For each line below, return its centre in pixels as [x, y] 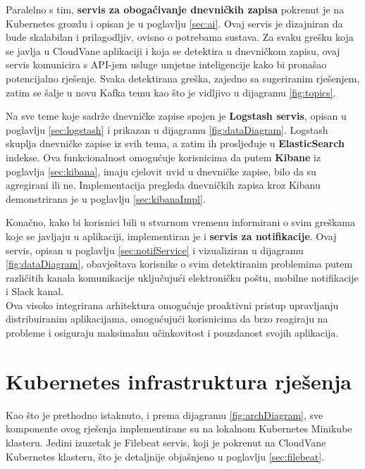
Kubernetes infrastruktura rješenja [179, 381]
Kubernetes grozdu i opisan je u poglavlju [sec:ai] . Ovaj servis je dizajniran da [174, 23]
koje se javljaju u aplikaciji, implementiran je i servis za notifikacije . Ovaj [171, 236]
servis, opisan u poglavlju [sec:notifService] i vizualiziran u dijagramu [155, 250]
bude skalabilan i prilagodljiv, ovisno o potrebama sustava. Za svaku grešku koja [180, 37]
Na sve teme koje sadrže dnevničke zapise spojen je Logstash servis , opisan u [176, 116]
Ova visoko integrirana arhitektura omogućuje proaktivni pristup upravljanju [172, 305]
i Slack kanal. [35, 291]
